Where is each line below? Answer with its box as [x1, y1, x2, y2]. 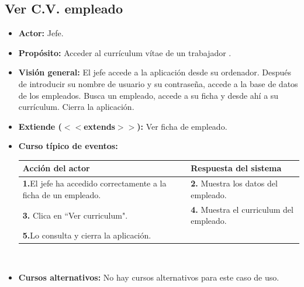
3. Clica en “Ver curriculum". [22, 209, 128, 221]
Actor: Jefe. [18, 27, 64, 39]
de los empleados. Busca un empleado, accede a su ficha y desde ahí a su [18, 89, 279, 101]
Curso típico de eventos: [18, 140, 118, 152]
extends [84, 120, 115, 132]
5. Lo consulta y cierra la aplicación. [22, 229, 151, 241]
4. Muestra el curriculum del [191, 203, 293, 215]
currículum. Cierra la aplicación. [18, 101, 134, 113]
